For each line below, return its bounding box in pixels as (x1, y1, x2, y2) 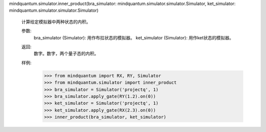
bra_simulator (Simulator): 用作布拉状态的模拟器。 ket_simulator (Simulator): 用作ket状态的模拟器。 (33, 34, 234, 40)
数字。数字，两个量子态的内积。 (33, 51, 99, 57)
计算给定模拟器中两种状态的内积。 (21, 19, 91, 25)
